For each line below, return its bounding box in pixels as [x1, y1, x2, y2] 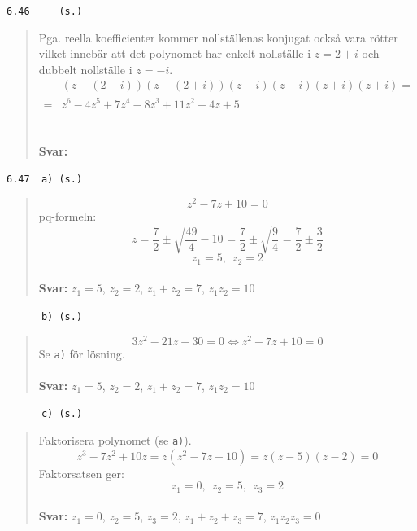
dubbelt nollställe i [38, 60, 132, 77]
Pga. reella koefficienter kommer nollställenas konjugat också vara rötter [38, 29, 398, 46]
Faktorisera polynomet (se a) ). [38, 432, 192, 449]
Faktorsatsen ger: [38, 464, 124, 481]
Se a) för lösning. [38, 344, 125, 362]
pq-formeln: [38, 208, 97, 225]
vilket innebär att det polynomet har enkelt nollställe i [38, 45, 311, 62]
